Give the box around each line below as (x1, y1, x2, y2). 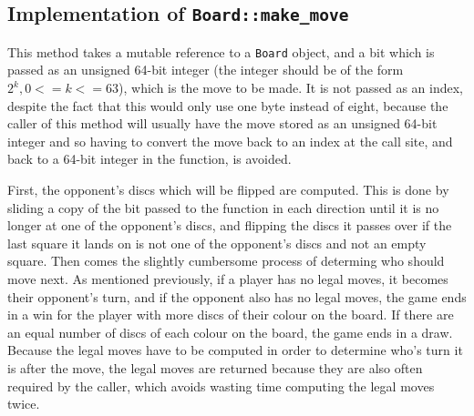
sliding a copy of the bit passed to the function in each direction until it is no (7, 198, 439, 217)
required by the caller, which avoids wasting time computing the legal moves (7, 376, 435, 395)
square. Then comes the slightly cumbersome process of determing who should (7, 251, 445, 270)
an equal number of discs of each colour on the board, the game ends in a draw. (7, 322, 453, 341)
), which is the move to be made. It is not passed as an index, (118, 78, 463, 97)
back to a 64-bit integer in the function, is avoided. (7, 149, 292, 168)
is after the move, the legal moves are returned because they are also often (7, 358, 423, 377)
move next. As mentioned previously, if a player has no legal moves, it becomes (7, 269, 448, 288)
